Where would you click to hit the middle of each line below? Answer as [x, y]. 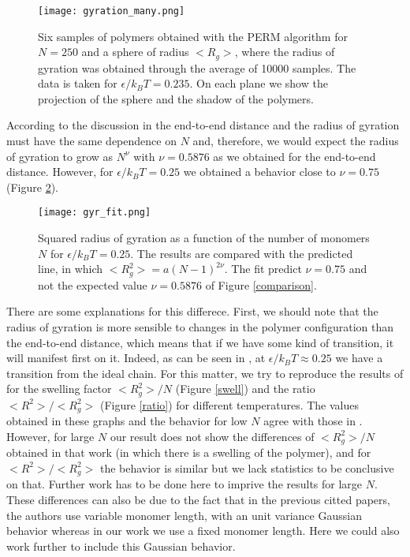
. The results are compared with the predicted [242, 253]
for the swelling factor [59, 389]
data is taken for [78, 83]
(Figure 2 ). [32, 187]
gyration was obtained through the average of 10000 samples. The [197, 67]
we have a [359, 358]
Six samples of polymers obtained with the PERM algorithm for [193, 36]
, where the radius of [285, 52]
